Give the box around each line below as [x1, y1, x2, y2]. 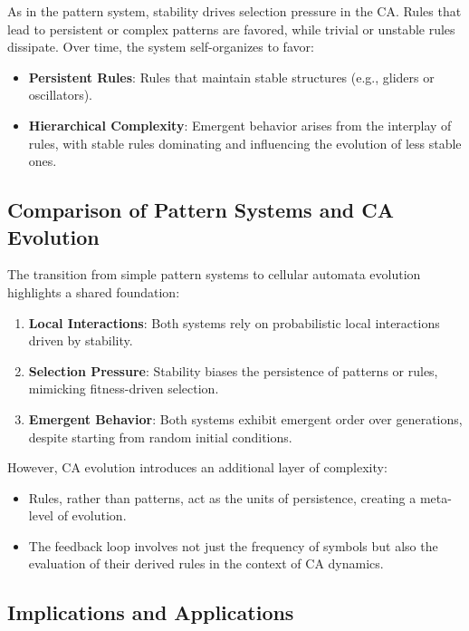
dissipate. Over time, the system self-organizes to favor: [7, 37, 314, 56]
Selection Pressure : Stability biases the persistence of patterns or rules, [28, 361, 438, 380]
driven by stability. [28, 331, 133, 350]
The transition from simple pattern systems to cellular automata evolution [7, 265, 421, 284]
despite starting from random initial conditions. [28, 427, 292, 446]
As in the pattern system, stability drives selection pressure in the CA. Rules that [7, 2, 462, 20]
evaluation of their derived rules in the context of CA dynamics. [28, 554, 384, 573]
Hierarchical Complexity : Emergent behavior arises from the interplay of [28, 115, 452, 134]
